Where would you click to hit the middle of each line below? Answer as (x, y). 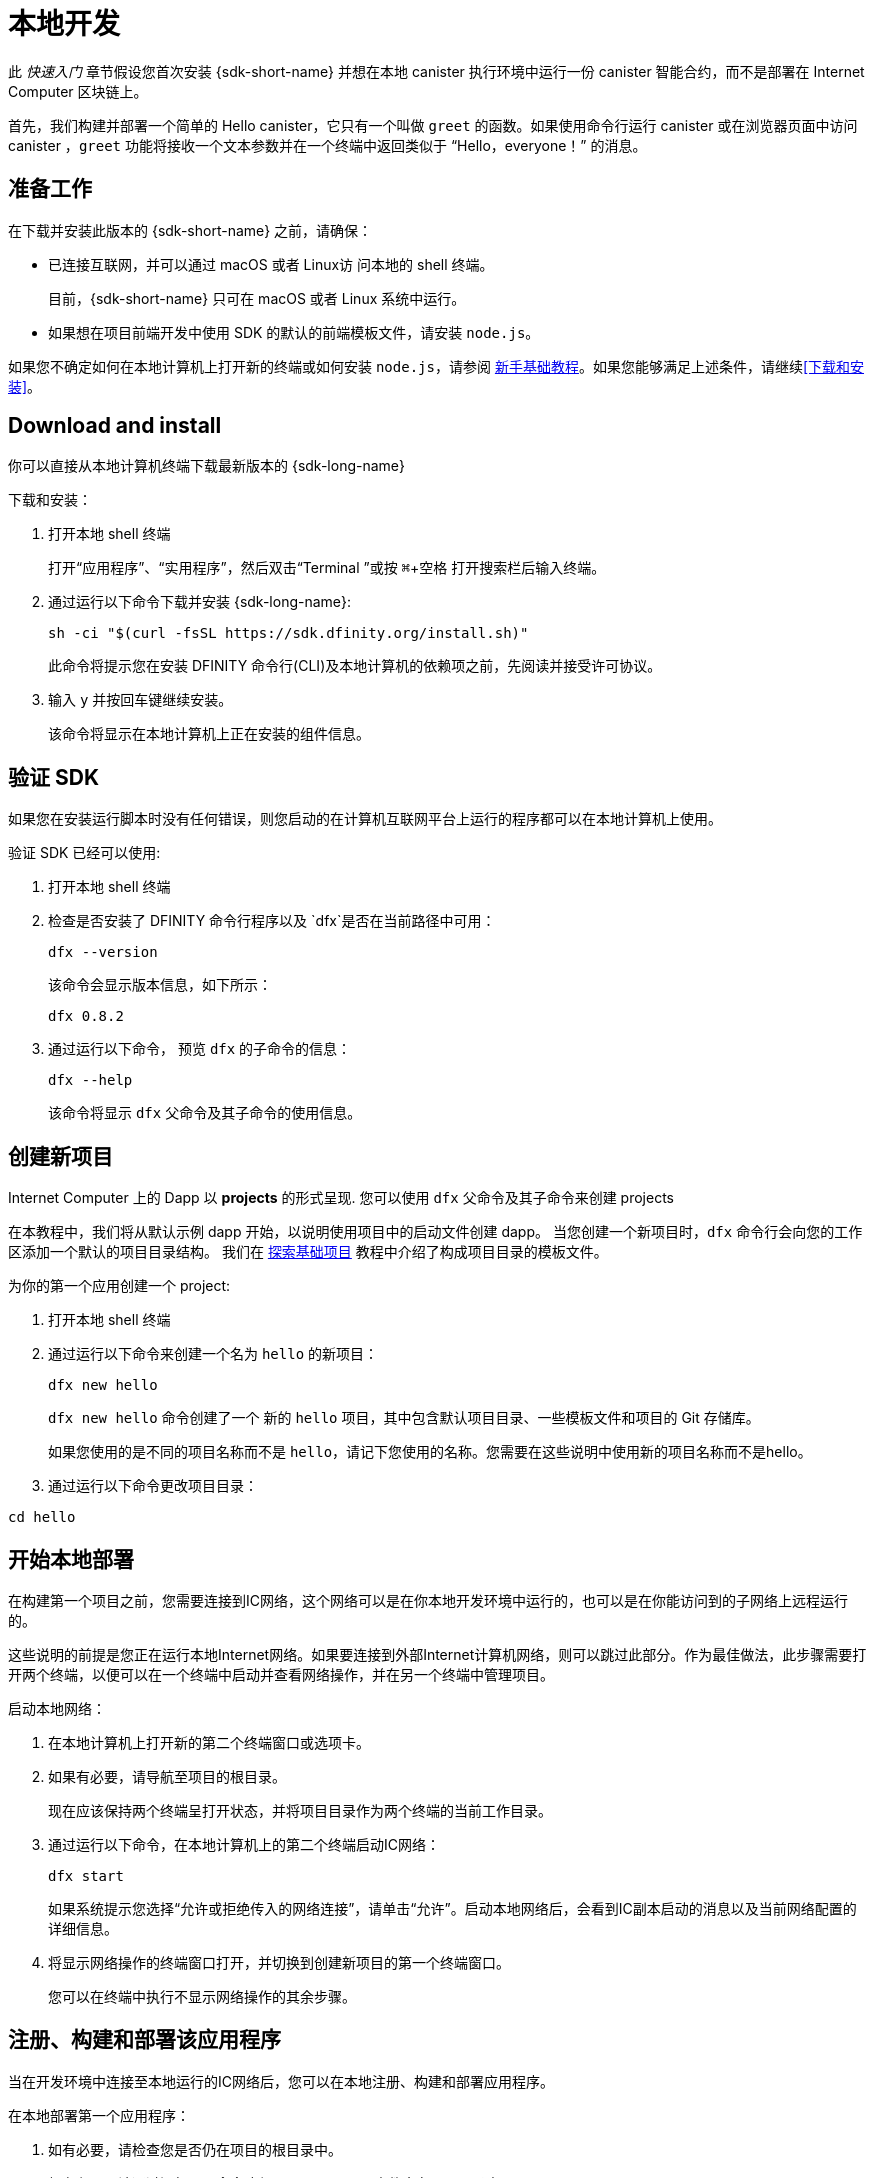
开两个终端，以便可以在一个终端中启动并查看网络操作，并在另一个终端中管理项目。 (281, 1674)
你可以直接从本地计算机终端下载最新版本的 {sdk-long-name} (206, 466)
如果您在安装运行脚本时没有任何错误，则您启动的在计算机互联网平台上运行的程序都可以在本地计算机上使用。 (365, 819)
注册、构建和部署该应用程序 (144, 2040)
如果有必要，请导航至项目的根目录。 (167, 1776)
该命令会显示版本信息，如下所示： (160, 985)
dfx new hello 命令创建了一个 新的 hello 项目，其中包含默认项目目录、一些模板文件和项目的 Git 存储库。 (404, 1418)
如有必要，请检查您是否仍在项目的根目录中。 (195, 2149)
